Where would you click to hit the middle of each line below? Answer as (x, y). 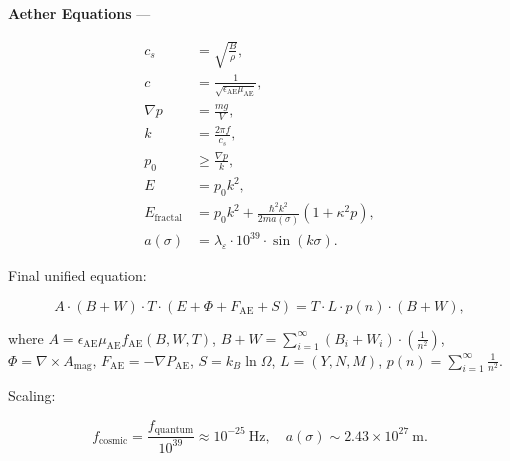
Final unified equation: (77, 275)
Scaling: (32, 395)
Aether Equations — (79, 13)
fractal (168, 217)
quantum (174, 430)
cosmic (113, 441)
